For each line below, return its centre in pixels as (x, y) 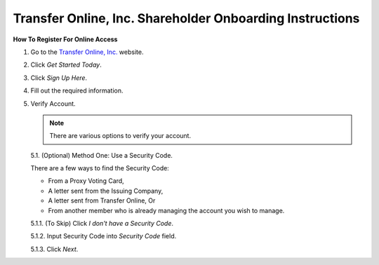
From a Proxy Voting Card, (86, 181)
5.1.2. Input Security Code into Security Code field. (104, 236)
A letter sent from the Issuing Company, (106, 191)
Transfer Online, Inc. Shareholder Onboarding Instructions (186, 18)
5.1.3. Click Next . (54, 249)
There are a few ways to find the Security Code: (100, 168)
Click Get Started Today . (66, 65)
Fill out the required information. (77, 90)
